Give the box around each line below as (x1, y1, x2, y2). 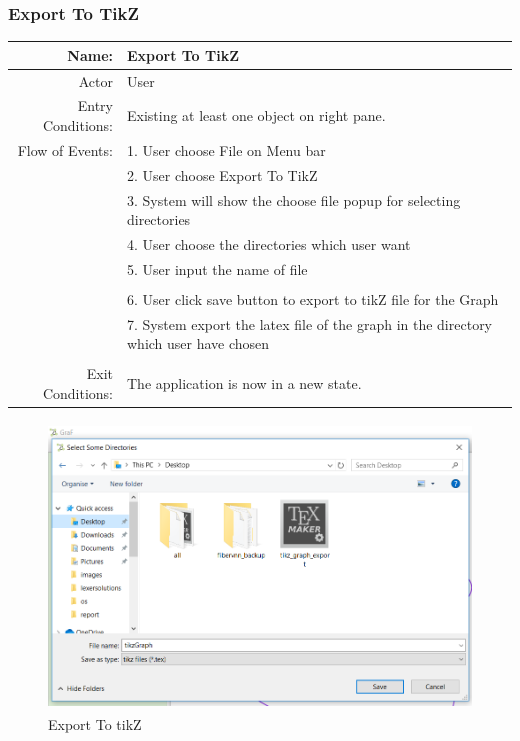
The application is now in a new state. (126, 373, 362, 394)
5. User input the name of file (126, 258, 308, 279)
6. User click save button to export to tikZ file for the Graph (126, 288, 499, 309)
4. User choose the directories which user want (126, 233, 411, 254)
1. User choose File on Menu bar (126, 139, 326, 160)
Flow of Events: (17, 139, 113, 160)
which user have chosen (126, 333, 270, 354)
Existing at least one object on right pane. (126, 105, 386, 126)
